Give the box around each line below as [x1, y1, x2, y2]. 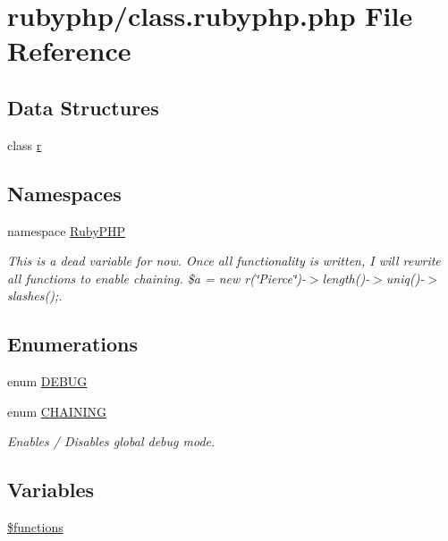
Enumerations [7, 330, 139, 358]
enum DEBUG [7, 372, 88, 391]
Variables [7, 476, 95, 503]
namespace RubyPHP [7, 221, 126, 240]
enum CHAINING [7, 402, 106, 420]
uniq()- [385, 268, 425, 287]
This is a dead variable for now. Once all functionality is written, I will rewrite [7, 251, 441, 270]
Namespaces [7, 179, 122, 207]
